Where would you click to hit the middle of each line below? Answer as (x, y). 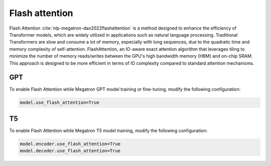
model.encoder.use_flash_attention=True (70, 144)
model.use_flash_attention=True (60, 103)
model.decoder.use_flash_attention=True (70, 151)
